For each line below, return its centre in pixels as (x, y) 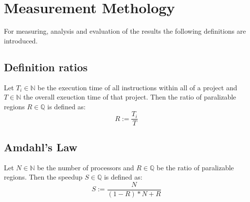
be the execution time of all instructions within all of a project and (137, 87)
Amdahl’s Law (41, 147)
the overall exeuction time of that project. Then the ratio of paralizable (130, 97)
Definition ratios (46, 67)
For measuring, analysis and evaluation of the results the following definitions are (125, 31)
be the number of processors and (86, 167)
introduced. (21, 40)
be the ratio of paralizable (195, 167)
